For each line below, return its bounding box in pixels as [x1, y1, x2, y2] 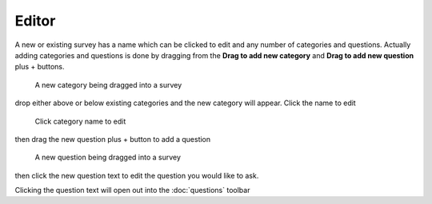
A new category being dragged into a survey [34, 80, 182, 89]
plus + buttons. [14, 62, 65, 72]
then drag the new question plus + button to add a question [14, 134, 211, 143]
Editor [14, 12, 56, 29]
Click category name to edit [34, 116, 126, 126]
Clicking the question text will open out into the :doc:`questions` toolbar [14, 186, 250, 195]
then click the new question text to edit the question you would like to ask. [14, 171, 259, 180]
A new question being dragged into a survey [34, 152, 182, 163]
